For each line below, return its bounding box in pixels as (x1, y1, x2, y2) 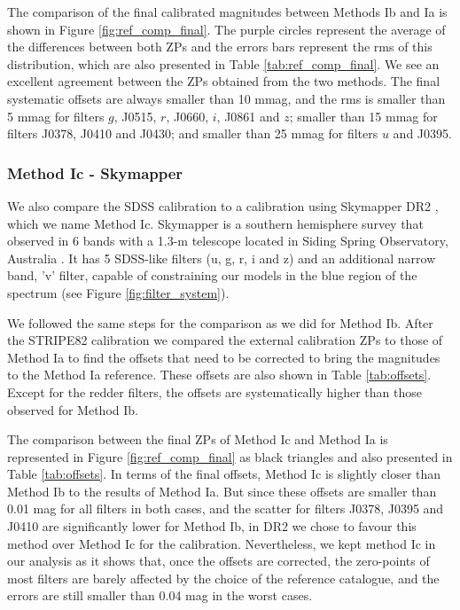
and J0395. (393, 124, 452, 143)
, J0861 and (216, 106, 280, 125)
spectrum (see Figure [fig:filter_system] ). (7, 283, 230, 301)
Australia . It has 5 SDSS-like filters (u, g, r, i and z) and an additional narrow (7, 248, 436, 267)
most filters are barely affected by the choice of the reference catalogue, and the (7, 568, 440, 587)
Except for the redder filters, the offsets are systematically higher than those (7, 382, 422, 401)
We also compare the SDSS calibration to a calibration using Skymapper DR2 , (7, 196, 439, 215)
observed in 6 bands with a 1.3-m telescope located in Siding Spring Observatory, (7, 231, 448, 250)
